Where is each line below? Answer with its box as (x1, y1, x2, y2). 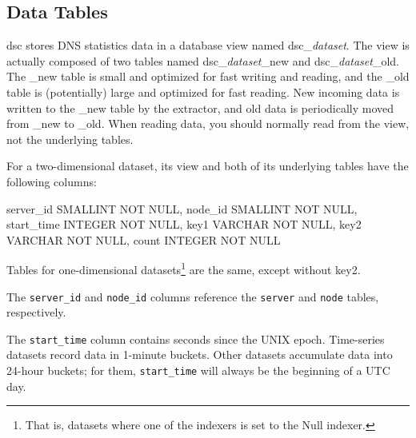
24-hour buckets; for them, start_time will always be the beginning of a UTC (6, 362, 390, 379)
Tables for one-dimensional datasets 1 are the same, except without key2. (6, 259, 361, 277)
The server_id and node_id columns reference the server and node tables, (6, 288, 379, 305)
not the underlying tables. (6, 130, 134, 147)
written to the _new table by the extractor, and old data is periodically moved (6, 99, 394, 116)
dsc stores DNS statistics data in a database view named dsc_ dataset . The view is (6, 37, 410, 54)
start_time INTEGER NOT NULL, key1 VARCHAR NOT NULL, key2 (6, 216, 362, 233)
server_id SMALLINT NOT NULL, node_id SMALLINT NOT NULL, (6, 200, 358, 217)
